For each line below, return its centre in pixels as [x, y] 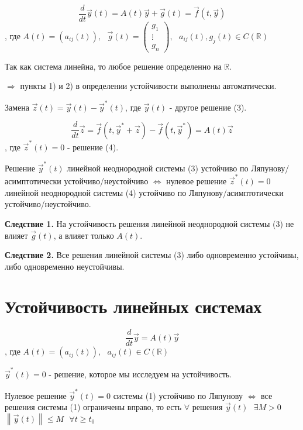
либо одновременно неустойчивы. [65, 266]
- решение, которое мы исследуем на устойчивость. [140, 374]
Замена [17, 107]
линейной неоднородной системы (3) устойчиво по [158, 168]
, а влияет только [84, 235]
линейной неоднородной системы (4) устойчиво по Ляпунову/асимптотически [144, 192]
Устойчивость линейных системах [133, 306]
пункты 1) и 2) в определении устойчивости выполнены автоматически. [148, 86]
